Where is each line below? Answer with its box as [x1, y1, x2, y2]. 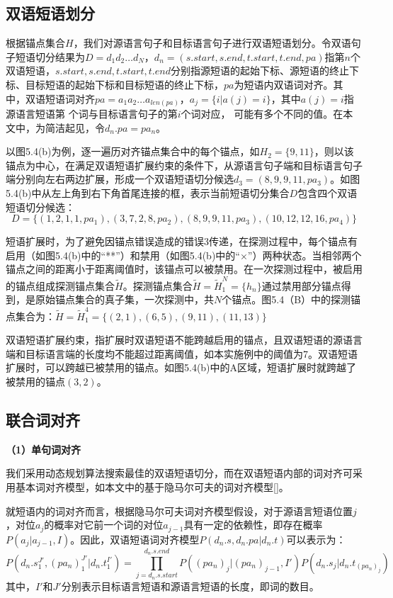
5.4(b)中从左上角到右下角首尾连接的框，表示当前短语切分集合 [6, 186, 290, 201]
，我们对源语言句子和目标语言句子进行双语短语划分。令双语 [73, 35, 351, 50]
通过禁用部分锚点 [261, 278, 341, 293]
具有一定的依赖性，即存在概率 [183, 517, 323, 532]
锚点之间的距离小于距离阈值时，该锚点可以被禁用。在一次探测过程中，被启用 [6, 261, 363, 276]
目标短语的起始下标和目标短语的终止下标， [25, 77, 224, 91]
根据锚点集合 [6, 35, 65, 50]
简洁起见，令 [45, 120, 105, 135]
